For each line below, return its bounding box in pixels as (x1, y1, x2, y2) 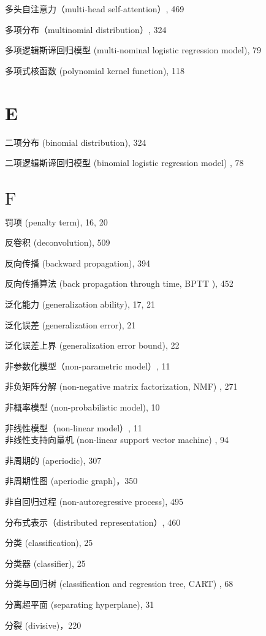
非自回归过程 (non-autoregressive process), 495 (5, 494, 183, 507)
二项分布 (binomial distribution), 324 (5, 135, 146, 148)
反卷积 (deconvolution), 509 (5, 236, 110, 249)
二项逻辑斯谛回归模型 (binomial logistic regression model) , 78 (5, 156, 244, 169)
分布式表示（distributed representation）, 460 (5, 515, 181, 528)
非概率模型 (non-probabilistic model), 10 (5, 400, 160, 413)
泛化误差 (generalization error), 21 (5, 318, 136, 331)
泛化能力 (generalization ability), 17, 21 (5, 298, 156, 310)
